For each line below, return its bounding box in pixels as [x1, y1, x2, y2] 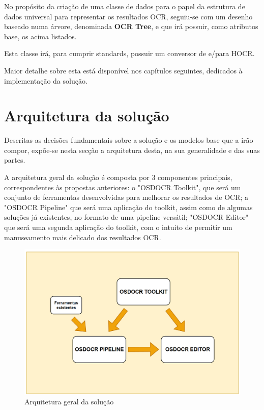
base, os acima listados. [4, 31, 77, 41]
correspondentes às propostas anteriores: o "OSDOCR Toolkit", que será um [4, 182, 241, 192]
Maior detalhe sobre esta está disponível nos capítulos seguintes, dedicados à [4, 65, 243, 75]
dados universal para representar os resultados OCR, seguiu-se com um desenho [4, 11, 253, 21]
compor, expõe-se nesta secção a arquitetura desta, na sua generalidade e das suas [4, 144, 260, 155]
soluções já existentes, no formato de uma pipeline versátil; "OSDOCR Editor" [4, 212, 249, 222]
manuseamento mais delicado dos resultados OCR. [4, 232, 161, 242]
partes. [4, 155, 25, 165]
